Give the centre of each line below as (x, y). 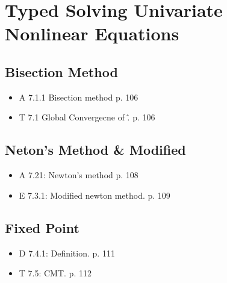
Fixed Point (42, 227)
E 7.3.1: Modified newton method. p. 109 (95, 195)
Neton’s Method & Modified (95, 150)
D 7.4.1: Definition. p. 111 (67, 253)
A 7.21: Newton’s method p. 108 (79, 175)
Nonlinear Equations (92, 33)
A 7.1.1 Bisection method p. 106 (79, 97)
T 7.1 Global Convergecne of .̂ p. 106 (87, 117)
